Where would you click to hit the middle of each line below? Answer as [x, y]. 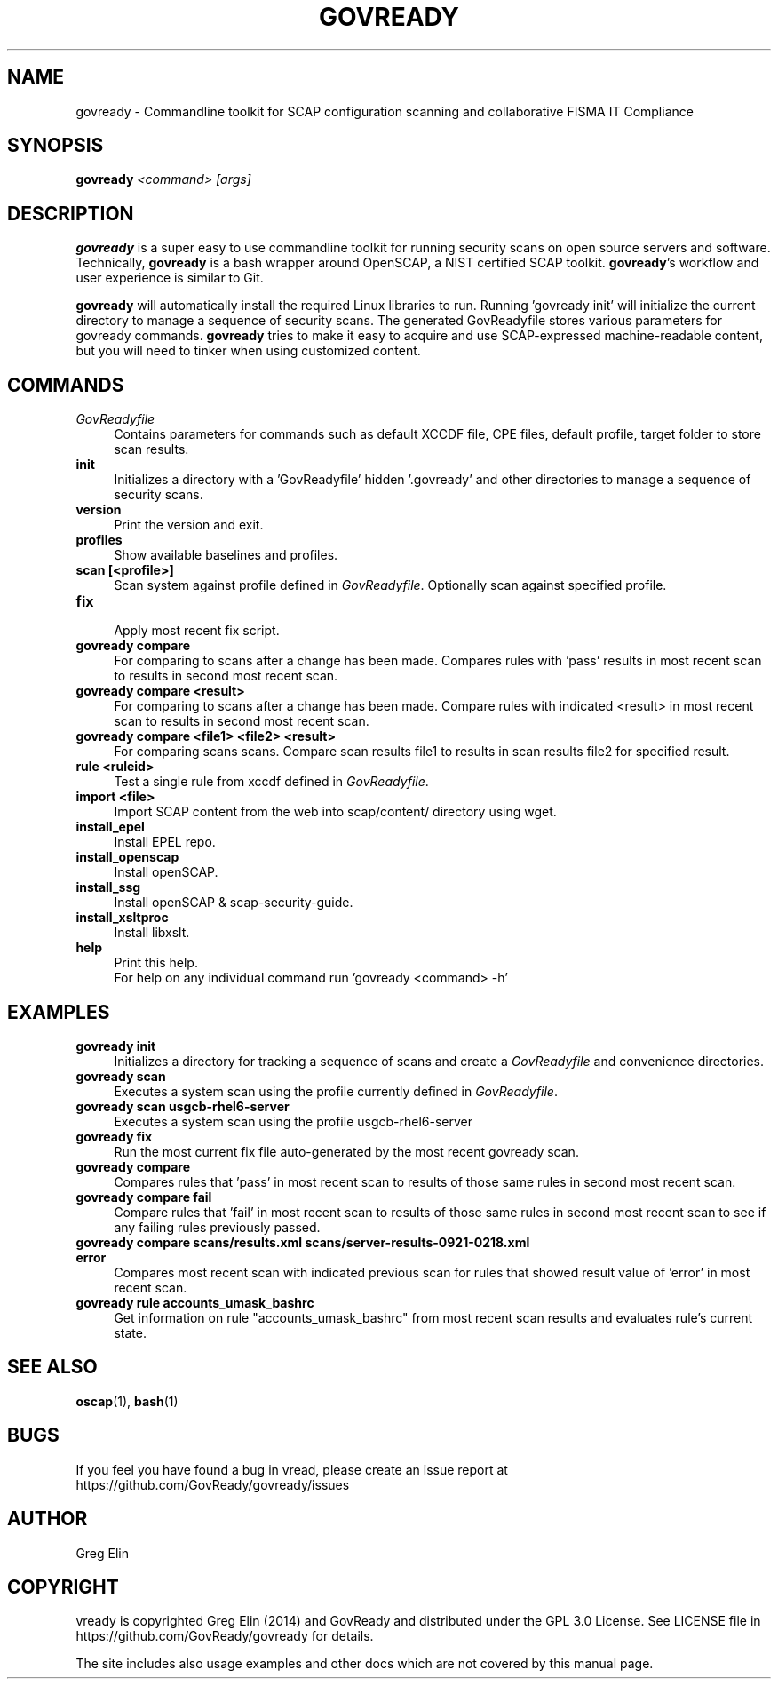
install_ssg [108, 887]
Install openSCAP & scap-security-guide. [234, 903]
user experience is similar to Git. [170, 278]
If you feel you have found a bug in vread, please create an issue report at [292, 1469]
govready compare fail [144, 1197]
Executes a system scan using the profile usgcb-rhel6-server [294, 1121]
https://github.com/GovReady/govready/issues [213, 1484]
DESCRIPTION [71, 213]
